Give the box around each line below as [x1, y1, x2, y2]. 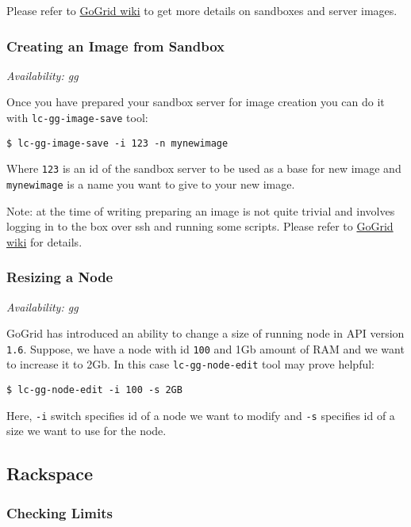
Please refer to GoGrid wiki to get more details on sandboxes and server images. [6, 2, 398, 18]
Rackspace [6, 461, 94, 486]
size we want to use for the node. [6, 422, 167, 439]
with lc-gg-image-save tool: [6, 109, 148, 125]
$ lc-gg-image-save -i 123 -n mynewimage [6, 137, 229, 149]
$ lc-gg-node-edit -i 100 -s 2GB [6, 384, 182, 396]
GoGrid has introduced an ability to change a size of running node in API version [6, 325, 405, 342]
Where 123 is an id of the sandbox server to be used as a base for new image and [6, 160, 401, 177]
